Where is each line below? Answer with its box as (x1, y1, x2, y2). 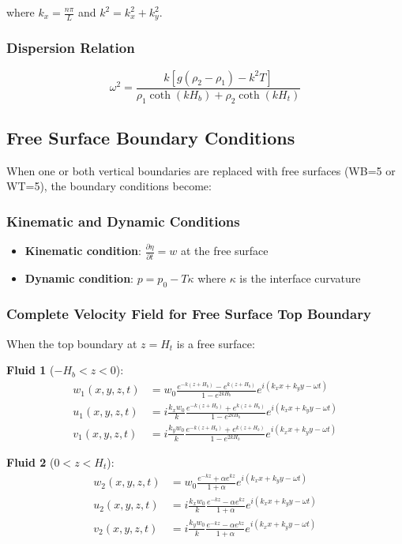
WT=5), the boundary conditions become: (6, 178, 212, 194)
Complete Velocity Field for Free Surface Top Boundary (6, 304, 371, 324)
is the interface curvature (239, 269, 361, 286)
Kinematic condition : (24, 242, 141, 259)
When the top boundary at (6, 335, 137, 351)
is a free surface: (176, 335, 255, 351)
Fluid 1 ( (6, 362, 54, 378)
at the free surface (180, 242, 269, 259)
